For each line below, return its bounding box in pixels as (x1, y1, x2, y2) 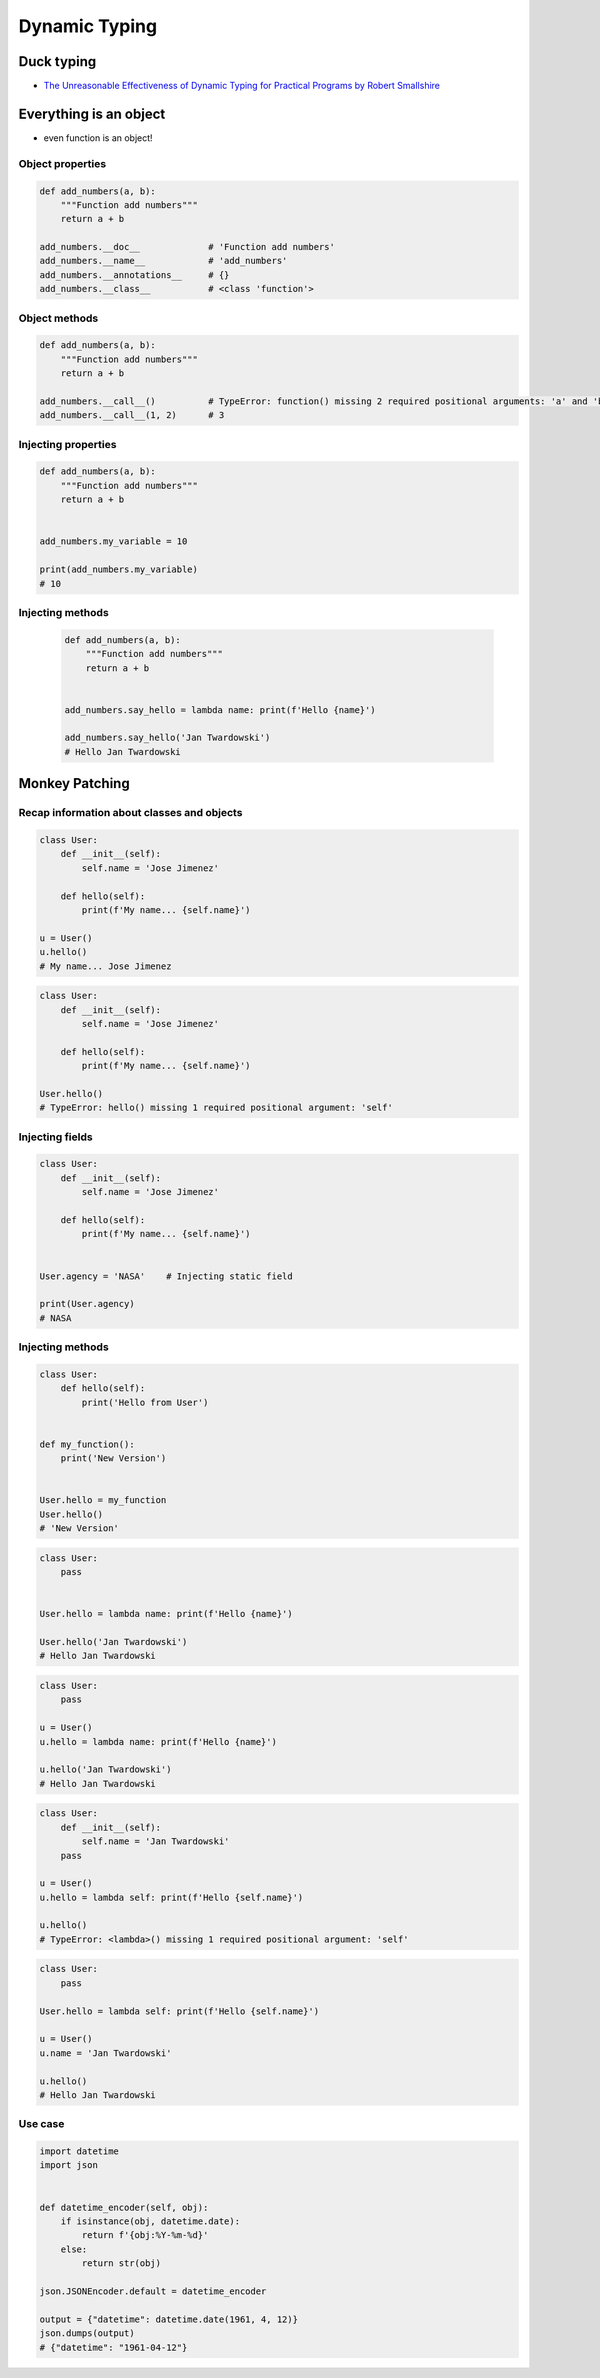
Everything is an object (18, 105, 166, 122)
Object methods (18, 311, 99, 325)
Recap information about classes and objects (18, 806, 243, 820)
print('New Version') (60, 1453, 167, 1464)
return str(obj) (81, 2258, 162, 2269)
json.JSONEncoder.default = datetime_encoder (39, 2285, 267, 2297)
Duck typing (18, 53, 97, 70)
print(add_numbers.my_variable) (39, 564, 199, 575)
